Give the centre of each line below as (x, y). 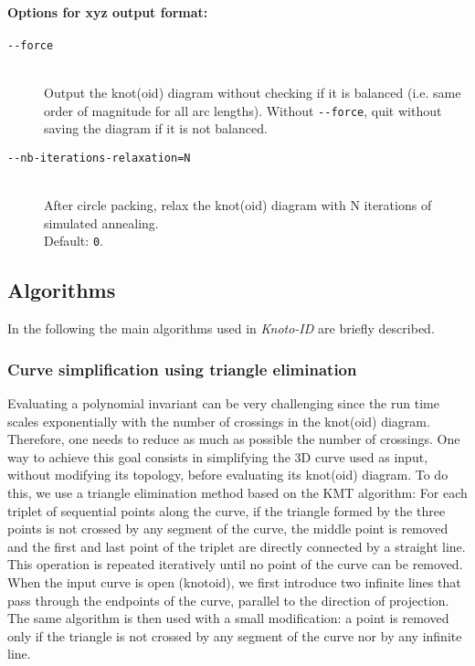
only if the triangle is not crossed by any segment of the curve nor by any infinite (235, 635)
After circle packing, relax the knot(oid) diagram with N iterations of (238, 205)
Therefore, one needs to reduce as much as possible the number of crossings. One (234, 439)
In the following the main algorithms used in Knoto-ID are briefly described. (221, 328)
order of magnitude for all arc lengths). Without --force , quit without (243, 110)
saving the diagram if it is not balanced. (156, 128)
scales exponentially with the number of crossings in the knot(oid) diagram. (219, 421)
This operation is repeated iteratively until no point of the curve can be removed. (235, 564)
